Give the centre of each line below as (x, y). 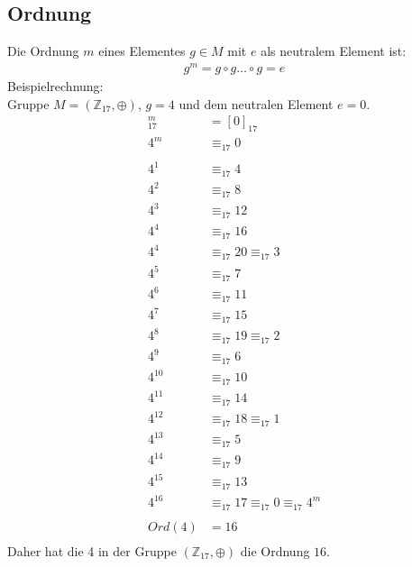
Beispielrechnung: (55, 85)
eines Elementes (142, 51)
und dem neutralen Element (256, 103)
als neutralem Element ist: (334, 51)
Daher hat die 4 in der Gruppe (92, 550)
